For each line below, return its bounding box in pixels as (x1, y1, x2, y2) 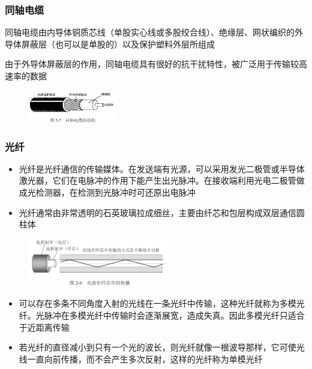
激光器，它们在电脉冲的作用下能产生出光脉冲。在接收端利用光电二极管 (19, 174, 296, 187)
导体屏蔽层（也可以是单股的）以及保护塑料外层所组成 (5, 37, 215, 50)
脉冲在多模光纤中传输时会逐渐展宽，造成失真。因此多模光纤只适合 (44, 308, 305, 321)
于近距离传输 (19, 320, 70, 333)
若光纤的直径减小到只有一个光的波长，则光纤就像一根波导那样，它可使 (19, 341, 296, 353)
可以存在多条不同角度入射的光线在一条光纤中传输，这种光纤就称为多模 (19, 297, 296, 310)
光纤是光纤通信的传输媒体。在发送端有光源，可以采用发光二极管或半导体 (19, 162, 305, 175)
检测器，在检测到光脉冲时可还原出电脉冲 (35, 186, 196, 199)
